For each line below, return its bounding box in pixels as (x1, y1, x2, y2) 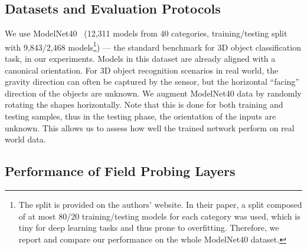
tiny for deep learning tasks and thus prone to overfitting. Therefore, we (18, 221, 279, 234)
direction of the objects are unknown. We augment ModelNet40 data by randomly (5, 87, 302, 99)
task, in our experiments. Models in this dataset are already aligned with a (5, 52, 276, 65)
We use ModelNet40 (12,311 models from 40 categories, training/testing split (5, 27, 288, 39)
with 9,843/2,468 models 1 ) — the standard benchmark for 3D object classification (5, 39, 301, 53)
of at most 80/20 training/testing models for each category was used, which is (18, 210, 301, 222)
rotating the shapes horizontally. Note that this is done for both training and (5, 98, 283, 111)
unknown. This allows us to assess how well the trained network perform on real (5, 121, 295, 134)
